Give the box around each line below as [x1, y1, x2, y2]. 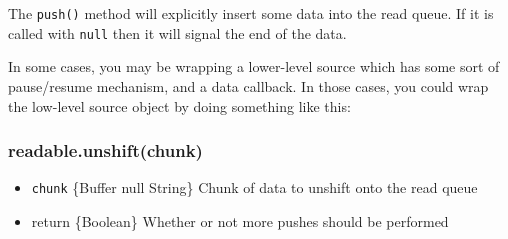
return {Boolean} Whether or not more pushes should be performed [31, 210, 449, 231]
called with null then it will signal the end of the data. [8, 22, 347, 43]
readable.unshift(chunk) [8, 138, 203, 163]
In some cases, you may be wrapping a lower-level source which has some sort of [8, 56, 500, 77]
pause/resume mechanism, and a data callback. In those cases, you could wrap [8, 75, 489, 96]
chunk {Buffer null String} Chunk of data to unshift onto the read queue [31, 177, 478, 198]
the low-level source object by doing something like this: [8, 95, 351, 116]
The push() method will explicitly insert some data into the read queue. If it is [8, 3, 494, 23]
